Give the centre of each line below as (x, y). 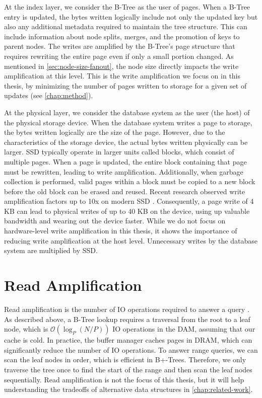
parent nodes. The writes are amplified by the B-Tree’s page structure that (120, 46)
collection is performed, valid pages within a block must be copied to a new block (130, 181)
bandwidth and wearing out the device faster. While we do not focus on (115, 221)
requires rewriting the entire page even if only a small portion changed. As (119, 56)
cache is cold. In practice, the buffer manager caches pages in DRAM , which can (128, 340)
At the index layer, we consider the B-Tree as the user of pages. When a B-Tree (127, 7)
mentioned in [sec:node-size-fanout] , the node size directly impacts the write (121, 66)
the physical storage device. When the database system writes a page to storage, (128, 122)
